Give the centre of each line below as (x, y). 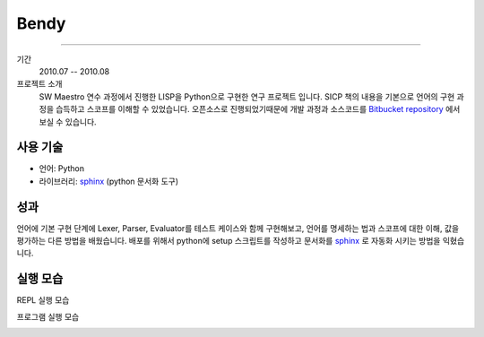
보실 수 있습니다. (68, 122)
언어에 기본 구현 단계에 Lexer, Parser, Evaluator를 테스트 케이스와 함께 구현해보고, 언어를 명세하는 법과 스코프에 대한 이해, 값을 (238, 228)
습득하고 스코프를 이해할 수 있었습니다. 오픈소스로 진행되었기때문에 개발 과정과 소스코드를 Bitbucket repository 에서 (258, 109)
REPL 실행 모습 (43, 300)
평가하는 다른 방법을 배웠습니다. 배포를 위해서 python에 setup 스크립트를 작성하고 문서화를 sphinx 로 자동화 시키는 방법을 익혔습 (241, 241)
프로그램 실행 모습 (48, 316)
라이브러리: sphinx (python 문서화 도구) (109, 181)
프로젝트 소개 (39, 84)
